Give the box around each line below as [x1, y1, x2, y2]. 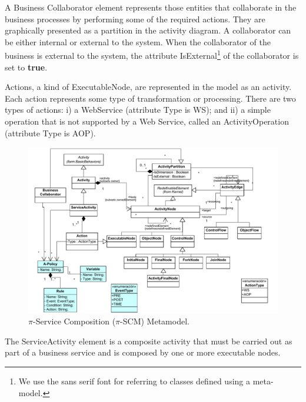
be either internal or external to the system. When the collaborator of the [5, 35, 271, 48]
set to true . [5, 61, 48, 73]
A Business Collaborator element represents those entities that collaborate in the [5, 1, 297, 13]
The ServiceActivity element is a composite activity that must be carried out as [5, 334, 292, 347]
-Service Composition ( [32, 315, 116, 327]
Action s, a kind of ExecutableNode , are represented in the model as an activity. [5, 81, 292, 93]
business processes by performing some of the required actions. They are [5, 12, 265, 25]
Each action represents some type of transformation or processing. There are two [5, 92, 296, 104]
